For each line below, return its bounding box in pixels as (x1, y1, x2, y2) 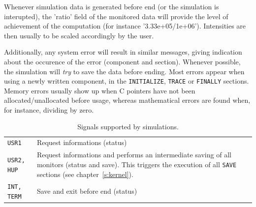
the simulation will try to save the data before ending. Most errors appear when (4, 66, 245, 76)
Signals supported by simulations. (77, 121, 179, 131)
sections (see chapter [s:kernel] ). (36, 169, 133, 179)
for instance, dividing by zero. (4, 105, 94, 115)
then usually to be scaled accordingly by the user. (4, 30, 154, 40)
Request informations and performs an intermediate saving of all (36, 149, 231, 160)
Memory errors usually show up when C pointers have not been (4, 85, 195, 95)
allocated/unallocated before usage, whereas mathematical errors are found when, (4, 95, 251, 105)
